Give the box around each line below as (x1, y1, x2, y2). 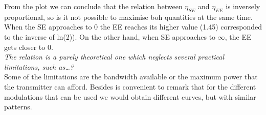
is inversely (226, 1, 260, 11)
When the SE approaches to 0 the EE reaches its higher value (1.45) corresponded (4, 21, 262, 32)
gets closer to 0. (4, 41, 53, 52)
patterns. (4, 101, 32, 112)
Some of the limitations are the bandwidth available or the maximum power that (4, 71, 258, 82)
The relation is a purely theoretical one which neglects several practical (4, 51, 224, 62)
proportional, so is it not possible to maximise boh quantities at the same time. (4, 11, 253, 22)
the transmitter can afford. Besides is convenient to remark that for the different (4, 81, 256, 92)
